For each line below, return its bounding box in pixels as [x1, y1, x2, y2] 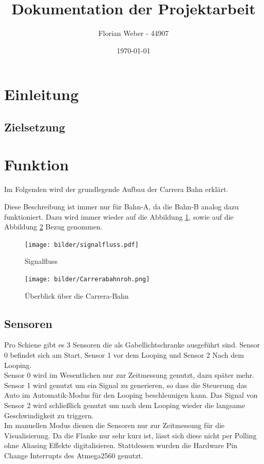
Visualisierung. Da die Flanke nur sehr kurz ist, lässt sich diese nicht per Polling [4, 430, 257, 440]
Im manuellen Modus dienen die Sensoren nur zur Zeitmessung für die [4, 420, 225, 431]
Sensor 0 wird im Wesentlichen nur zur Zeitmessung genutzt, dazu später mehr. [4, 370, 254, 380]
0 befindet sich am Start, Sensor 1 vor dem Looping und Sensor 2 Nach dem [4, 350, 244, 360]
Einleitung [4, 84, 79, 105]
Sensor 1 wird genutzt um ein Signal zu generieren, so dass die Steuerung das [4, 379, 248, 390]
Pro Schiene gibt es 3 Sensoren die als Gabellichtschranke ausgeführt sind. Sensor [4, 339, 260, 350]
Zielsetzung [4, 119, 65, 134]
